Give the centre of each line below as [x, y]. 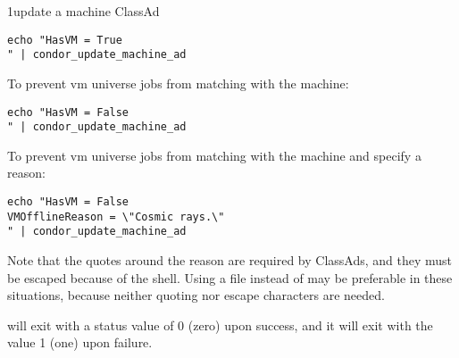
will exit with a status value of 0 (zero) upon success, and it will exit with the [220, 325]
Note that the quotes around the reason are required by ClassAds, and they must [230, 259]
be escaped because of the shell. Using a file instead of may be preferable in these [230, 277]
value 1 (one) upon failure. [80, 342]
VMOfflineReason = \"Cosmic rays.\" [116, 216]
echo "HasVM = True [65, 40]
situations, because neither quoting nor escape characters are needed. [196, 295]
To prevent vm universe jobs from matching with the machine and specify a [214, 155]
